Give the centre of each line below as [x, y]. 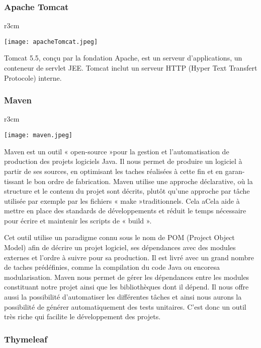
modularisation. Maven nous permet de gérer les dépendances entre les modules [127, 277]
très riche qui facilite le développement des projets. [82, 316]
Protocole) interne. [33, 77]
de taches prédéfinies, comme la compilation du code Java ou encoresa [112, 267]
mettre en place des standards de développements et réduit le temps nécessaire [125, 211]
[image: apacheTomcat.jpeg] [51, 42]
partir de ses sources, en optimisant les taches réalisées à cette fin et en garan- [124, 171]
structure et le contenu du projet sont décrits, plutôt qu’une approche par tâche [127, 191]
